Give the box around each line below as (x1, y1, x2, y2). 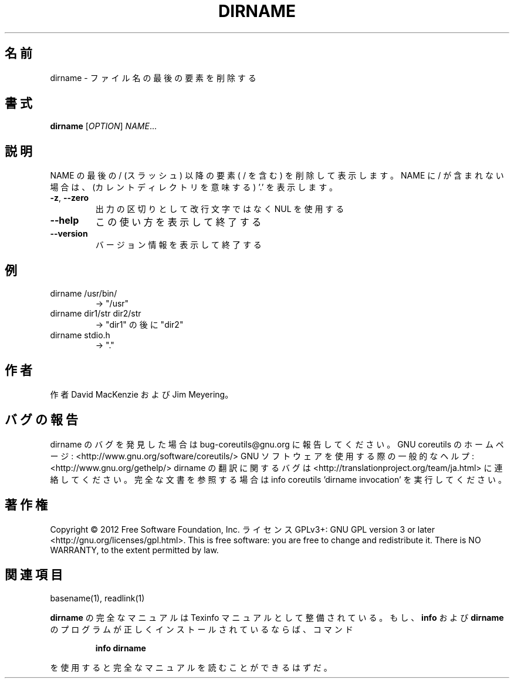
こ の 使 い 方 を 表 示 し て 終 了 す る (95, 216, 262, 228)
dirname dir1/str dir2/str (50, 308, 141, 319)
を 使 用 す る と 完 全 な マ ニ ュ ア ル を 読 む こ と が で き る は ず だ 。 (50, 662, 332, 672)
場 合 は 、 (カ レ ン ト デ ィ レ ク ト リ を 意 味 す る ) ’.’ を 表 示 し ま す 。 (50, 182, 338, 193)
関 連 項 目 (5, 567, 63, 583)
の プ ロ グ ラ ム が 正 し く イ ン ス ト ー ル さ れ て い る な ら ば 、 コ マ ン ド (50, 624, 353, 634)
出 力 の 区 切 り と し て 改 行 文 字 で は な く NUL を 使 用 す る (95, 204, 344, 214)
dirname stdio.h (50, 330, 110, 341)
